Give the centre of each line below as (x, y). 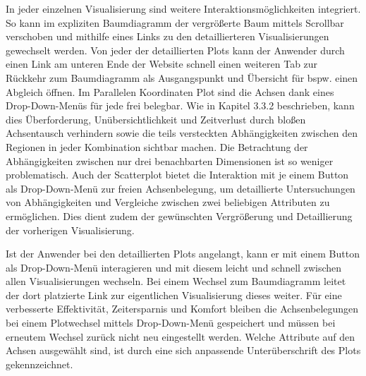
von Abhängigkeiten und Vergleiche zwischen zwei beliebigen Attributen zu (168, 202)
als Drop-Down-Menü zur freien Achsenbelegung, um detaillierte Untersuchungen (181, 188)
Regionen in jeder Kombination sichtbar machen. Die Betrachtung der (157, 146)
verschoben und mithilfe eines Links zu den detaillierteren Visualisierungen (167, 36)
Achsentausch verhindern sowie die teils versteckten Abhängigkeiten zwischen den (182, 133)
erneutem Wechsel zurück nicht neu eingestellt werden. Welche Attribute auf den (180, 336)
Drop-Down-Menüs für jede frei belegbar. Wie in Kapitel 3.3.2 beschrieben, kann (180, 105)
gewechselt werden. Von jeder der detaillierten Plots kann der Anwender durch (175, 50)
